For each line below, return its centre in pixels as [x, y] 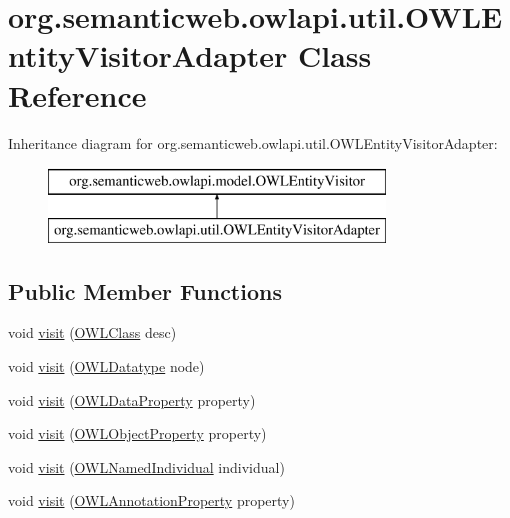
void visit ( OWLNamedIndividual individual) [146, 466]
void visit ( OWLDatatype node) [106, 366]
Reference [77, 94]
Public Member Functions [145, 290]
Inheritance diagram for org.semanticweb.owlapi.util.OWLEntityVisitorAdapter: [253, 142]
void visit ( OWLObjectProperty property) [137, 433]
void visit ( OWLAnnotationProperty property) [151, 500]
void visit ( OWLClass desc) [92, 332]
